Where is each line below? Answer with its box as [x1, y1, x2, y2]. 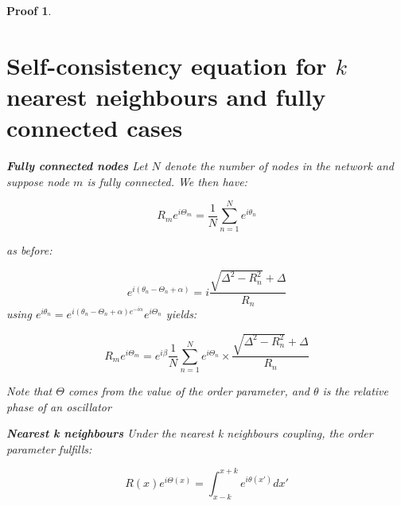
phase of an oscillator [6, 398, 111, 415]
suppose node [6, 173, 70, 189]
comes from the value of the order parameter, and [68, 382, 310, 399]
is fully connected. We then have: [87, 173, 247, 189]
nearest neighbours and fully [6, 80, 326, 112]
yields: [165, 306, 197, 322]
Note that [6, 382, 53, 399]
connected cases [6, 111, 183, 144]
